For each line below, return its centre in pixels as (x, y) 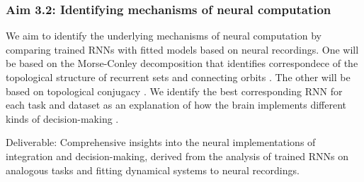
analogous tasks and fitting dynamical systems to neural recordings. (153, 170)
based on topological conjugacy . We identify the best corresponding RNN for (174, 91)
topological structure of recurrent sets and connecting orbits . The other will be (178, 77)
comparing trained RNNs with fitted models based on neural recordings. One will (182, 49)
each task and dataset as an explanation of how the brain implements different (176, 105)
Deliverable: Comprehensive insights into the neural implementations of (161, 142)
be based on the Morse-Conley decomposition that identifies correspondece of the (182, 63)
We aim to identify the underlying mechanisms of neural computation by (164, 36)
